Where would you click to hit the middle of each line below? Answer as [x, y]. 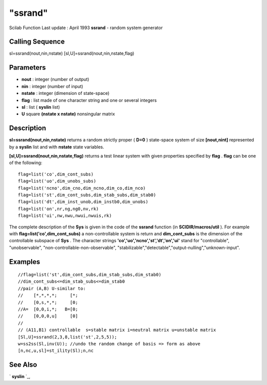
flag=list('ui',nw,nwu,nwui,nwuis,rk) [65, 216]
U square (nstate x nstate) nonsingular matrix [68, 114]
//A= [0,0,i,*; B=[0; [48, 309]
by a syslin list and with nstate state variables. [57, 147]
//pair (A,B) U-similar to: [52, 288]
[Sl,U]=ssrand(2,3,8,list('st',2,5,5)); [67, 337]
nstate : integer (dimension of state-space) [66, 93]
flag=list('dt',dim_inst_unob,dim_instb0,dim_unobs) [83, 202]
